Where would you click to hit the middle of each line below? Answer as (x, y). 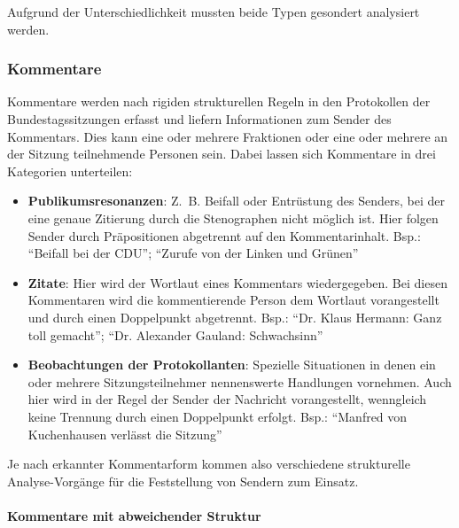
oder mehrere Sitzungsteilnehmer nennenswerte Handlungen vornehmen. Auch (240, 381)
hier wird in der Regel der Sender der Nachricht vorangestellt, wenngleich (227, 399)
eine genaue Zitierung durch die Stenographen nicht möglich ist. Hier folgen (233, 217)
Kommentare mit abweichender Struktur (134, 515)
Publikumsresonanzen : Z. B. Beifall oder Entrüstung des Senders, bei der (236, 201)
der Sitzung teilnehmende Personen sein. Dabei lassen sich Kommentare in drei (222, 154)
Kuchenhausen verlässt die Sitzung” (125, 434)
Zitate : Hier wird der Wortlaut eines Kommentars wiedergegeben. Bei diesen (237, 282)
